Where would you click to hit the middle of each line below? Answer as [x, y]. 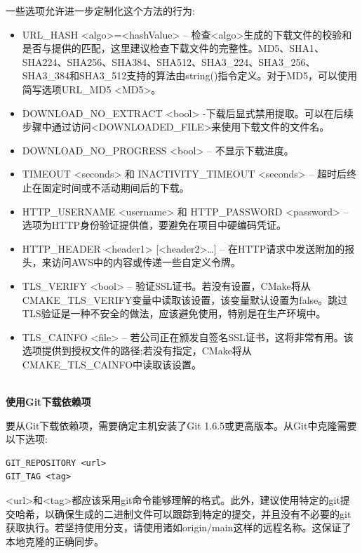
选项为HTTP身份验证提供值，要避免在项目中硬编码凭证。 [154, 225]
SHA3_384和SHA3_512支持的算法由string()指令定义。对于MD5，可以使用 [189, 75]
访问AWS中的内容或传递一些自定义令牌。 [146, 262]
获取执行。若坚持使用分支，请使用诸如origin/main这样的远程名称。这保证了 [179, 527]
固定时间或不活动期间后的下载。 [115, 187]
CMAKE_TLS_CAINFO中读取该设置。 [112, 364]
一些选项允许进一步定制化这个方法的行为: [100, 11]
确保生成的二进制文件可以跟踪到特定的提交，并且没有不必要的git [203, 513]
